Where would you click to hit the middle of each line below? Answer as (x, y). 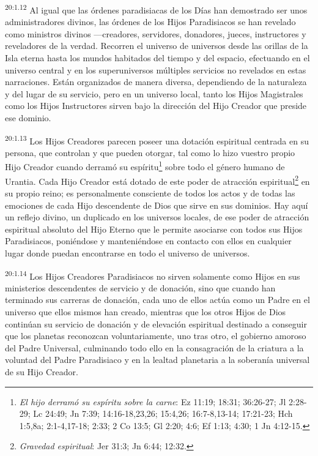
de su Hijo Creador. (42, 371)
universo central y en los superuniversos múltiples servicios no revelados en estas (156, 69)
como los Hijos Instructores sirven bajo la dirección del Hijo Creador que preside (156, 106)
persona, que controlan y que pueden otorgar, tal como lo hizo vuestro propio (150, 152)
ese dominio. (28, 118)
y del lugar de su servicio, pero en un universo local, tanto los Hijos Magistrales (154, 93)
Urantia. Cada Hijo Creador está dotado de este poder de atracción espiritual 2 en (157, 180)
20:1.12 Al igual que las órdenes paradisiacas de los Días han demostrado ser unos (156, 9)
